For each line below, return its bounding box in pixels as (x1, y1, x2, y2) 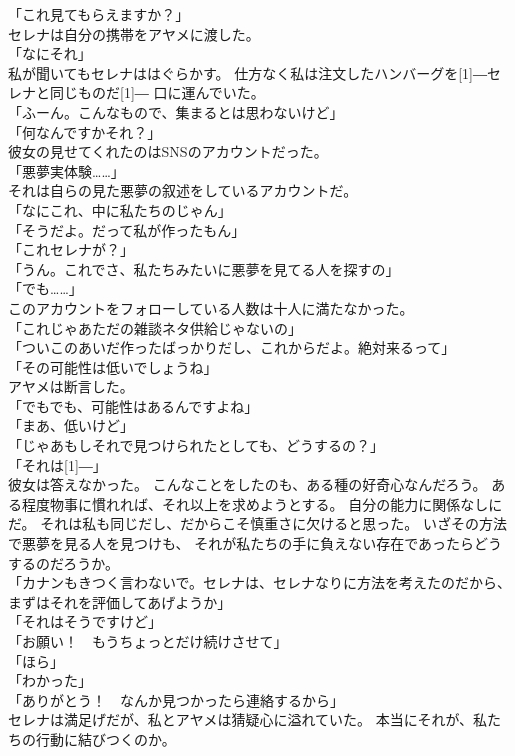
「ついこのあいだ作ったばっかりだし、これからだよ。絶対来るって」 (8, 337, 456, 358)
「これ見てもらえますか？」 (8, 4, 190, 24)
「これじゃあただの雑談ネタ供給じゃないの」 (8, 317, 302, 338)
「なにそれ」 (8, 43, 92, 64)
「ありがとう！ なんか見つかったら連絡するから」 (8, 689, 344, 710)
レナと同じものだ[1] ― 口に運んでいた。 (8, 82, 265, 103)
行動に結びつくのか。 (35, 728, 176, 749)
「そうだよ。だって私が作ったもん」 (8, 219, 246, 240)
